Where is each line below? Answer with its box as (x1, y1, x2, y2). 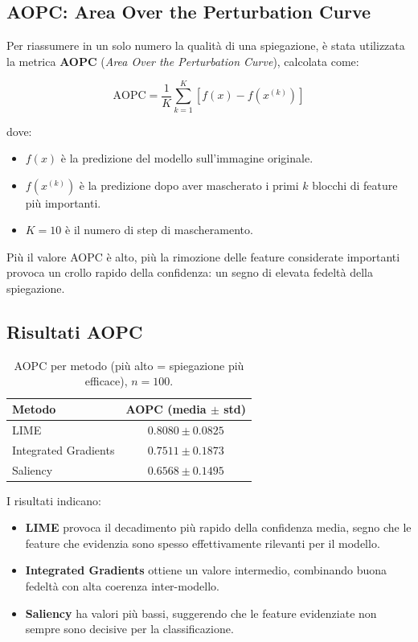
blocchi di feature (312, 176, 398, 193)
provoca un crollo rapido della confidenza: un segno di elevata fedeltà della (6, 264, 373, 281)
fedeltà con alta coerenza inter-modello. (25, 578, 219, 595)
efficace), (84, 372, 128, 389)
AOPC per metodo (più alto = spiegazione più (14, 356, 244, 373)
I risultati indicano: (6, 492, 101, 508)
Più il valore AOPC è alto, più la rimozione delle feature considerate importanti (6, 248, 400, 265)
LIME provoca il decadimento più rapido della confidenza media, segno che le (25, 519, 412, 536)
